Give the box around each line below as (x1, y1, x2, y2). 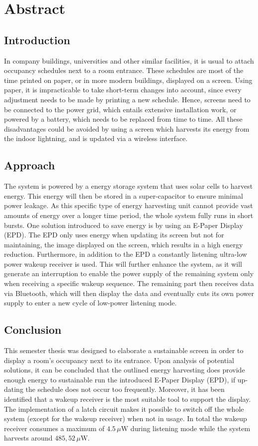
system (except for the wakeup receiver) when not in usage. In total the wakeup (4, 413, 247, 424)
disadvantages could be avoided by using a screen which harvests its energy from (4, 123, 250, 134)
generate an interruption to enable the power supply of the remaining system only (4, 268, 254, 279)
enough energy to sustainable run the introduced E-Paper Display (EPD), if (4, 374, 236, 384)
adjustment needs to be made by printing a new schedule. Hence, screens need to (4, 94, 251, 104)
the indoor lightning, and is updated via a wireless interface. (4, 133, 188, 144)
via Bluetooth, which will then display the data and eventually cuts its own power (4, 288, 254, 298)
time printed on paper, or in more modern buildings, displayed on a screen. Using (4, 74, 253, 85)
